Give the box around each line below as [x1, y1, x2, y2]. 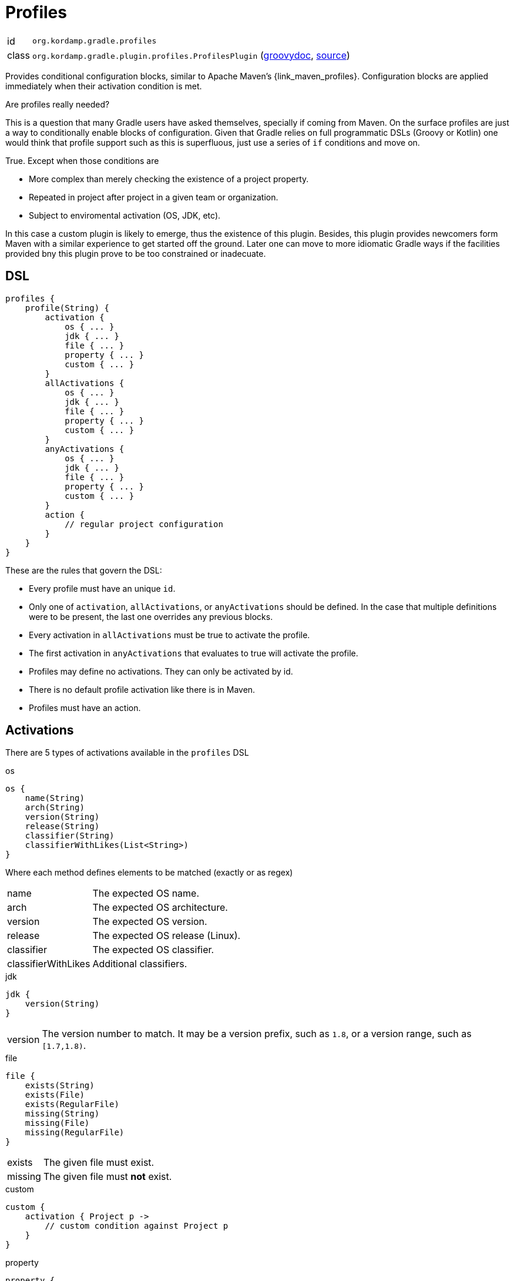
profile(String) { [25, 303, 110, 313]
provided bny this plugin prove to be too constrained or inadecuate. [5, 248, 266, 259]
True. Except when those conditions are [5, 155, 159, 166]
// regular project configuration [65, 519, 223, 529]
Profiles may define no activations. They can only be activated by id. [29, 666, 293, 676]
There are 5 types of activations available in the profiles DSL [5, 747, 249, 758]
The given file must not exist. [43, 1171, 172, 1183]
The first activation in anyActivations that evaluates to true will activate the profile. [29, 648, 358, 658]
